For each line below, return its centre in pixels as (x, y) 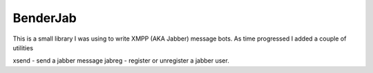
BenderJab (45, 18)
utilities (23, 48)
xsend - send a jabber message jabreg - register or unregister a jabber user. (121, 61)
